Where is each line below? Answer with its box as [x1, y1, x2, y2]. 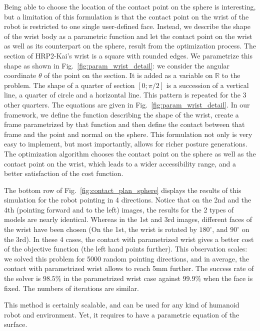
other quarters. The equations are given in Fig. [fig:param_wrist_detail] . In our [4, 99, 250, 109]
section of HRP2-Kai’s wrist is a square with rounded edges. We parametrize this [4, 50, 252, 60]
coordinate [4, 70, 36, 80]
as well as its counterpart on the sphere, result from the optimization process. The [4, 40, 256, 51]
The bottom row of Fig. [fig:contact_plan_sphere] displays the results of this [4, 184, 241, 195]
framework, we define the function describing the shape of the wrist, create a [4, 109, 239, 119]
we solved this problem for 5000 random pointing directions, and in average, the [4, 253, 249, 263]
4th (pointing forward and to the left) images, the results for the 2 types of [4, 204, 234, 214]
